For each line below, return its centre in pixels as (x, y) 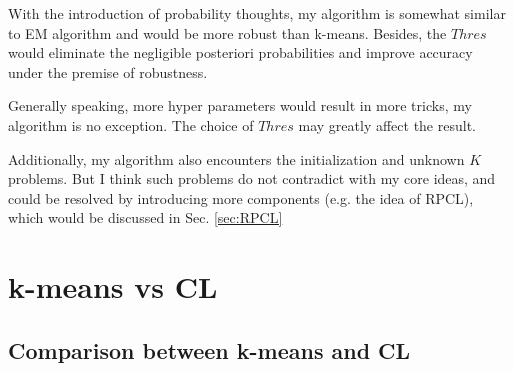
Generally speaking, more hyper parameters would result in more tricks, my (240, 105)
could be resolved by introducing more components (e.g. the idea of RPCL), (241, 197)
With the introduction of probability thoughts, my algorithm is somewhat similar (257, 13)
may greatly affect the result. (387, 124)
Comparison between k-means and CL (209, 349)
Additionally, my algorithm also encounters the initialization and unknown (236, 158)
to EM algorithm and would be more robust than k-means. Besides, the (227, 32)
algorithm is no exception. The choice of (131, 124)
